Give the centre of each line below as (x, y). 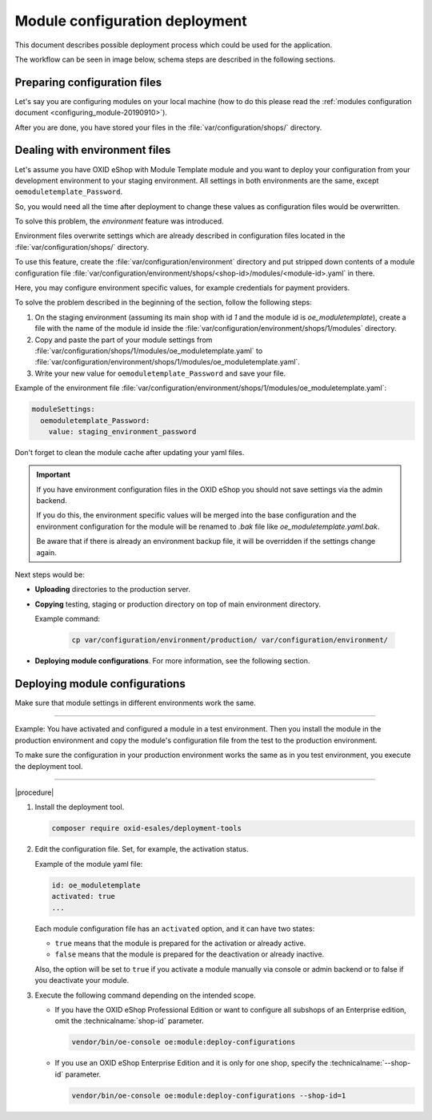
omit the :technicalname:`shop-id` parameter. (129, 1021)
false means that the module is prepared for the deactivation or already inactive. (190, 954)
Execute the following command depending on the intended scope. (145, 995)
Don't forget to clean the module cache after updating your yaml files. (130, 452)
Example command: (67, 619)
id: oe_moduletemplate (96, 885)
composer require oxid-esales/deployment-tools (146, 828)
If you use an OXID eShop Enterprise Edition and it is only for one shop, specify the (191, 1063)
